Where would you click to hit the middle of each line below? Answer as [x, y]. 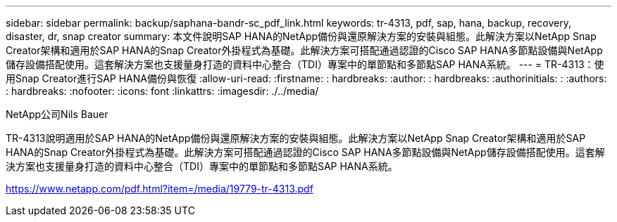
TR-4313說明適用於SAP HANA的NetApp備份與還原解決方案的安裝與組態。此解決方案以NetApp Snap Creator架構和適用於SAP [296, 138]
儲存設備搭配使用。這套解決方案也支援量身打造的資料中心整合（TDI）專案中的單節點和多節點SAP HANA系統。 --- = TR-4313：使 [305, 64]
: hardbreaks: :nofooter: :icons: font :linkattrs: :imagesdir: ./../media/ [162, 91]
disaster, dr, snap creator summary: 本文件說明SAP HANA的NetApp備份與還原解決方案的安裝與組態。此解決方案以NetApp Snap [301, 36]
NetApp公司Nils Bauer [57, 114]
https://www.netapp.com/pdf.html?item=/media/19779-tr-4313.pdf [160, 189]
